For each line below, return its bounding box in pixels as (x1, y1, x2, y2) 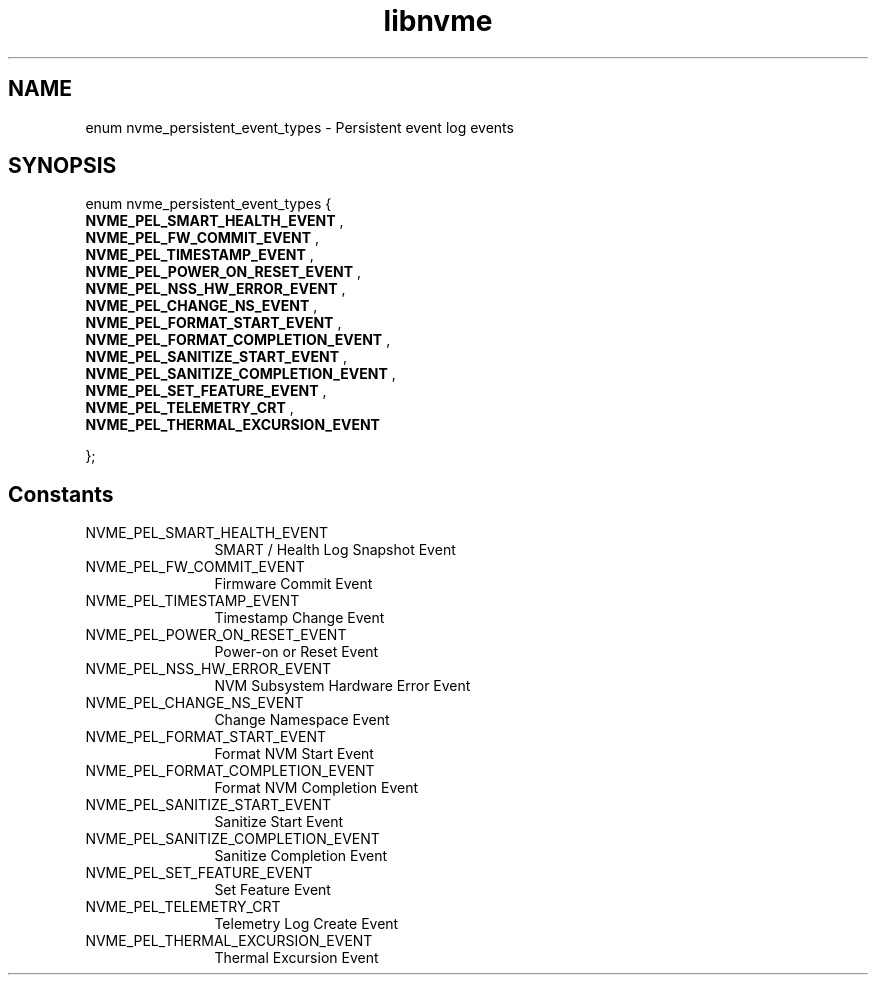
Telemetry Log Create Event (214, 915, 399, 933)
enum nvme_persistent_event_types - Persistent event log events (85, 118, 514, 136)
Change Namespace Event (214, 711, 390, 729)
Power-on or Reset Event (214, 643, 379, 661)
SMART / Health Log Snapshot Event (214, 541, 456, 559)
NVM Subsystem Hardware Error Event (214, 677, 471, 695)
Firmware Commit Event (214, 575, 373, 593)
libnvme (383, 4, 493, 38)
